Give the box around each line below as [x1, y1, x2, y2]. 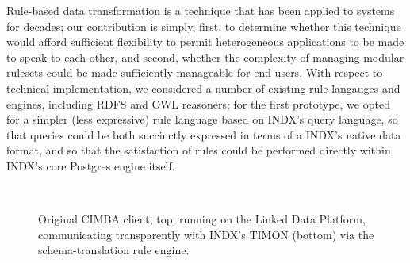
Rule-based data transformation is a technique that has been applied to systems [6, 2, 395, 18]
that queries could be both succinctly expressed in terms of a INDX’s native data [6, 126, 401, 143]
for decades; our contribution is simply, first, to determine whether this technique [6, 17, 401, 34]
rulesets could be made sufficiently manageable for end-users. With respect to [6, 64, 383, 81]
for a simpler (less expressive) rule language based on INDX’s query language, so [6, 111, 398, 128]
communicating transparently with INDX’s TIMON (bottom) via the [38, 226, 374, 242]
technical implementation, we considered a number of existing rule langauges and [6, 79, 400, 96]
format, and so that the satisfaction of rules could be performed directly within [6, 142, 391, 158]
